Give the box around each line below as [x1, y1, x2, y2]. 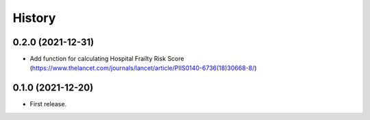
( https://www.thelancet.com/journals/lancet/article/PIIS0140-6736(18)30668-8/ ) [29, 64, 257, 72]
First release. [29, 100, 67, 108]
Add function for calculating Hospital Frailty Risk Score [29, 55, 184, 63]
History [12, 10, 56, 25]
